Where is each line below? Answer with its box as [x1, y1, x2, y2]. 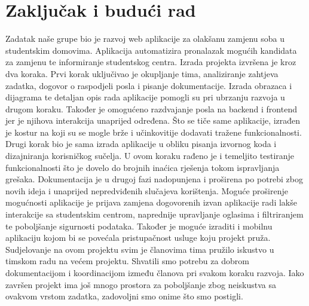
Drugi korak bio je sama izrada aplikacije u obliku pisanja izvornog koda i [5, 137, 277, 150]
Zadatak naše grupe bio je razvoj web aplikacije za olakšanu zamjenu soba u [5, 32, 284, 45]
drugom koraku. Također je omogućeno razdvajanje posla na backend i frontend [5, 102, 297, 115]
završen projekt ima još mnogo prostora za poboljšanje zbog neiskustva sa [5, 278, 276, 290]
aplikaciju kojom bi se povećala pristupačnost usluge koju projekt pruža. [5, 231, 271, 244]
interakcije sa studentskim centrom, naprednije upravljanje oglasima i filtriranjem [5, 208, 304, 221]
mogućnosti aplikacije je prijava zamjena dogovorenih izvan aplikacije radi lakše [5, 196, 297, 209]
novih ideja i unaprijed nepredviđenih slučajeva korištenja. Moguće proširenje [5, 184, 289, 197]
